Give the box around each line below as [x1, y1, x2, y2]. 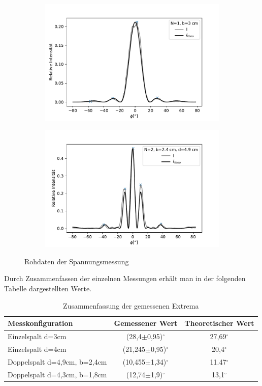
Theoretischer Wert [184, 318, 254, 328]
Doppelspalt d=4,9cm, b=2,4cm [8, 356, 107, 367]
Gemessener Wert [114, 318, 178, 328]
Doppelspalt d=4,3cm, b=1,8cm [8, 369, 107, 379]
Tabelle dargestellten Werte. [4, 283, 92, 294]
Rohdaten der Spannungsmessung [24, 256, 129, 266]
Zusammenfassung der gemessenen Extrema [63, 300, 199, 311]
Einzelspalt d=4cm [8, 343, 67, 354]
